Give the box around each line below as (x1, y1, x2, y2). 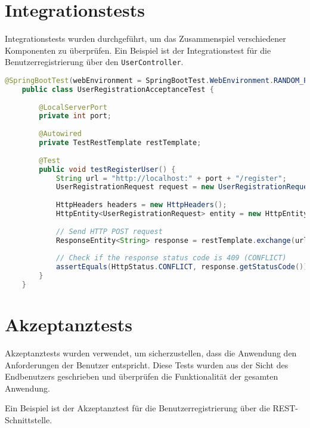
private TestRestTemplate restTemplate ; (39, 138, 201, 147)
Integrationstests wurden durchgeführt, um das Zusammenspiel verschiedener (5, 32, 286, 45)
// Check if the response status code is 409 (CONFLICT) (55, 254, 287, 263)
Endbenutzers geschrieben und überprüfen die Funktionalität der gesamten (5, 370, 278, 383)
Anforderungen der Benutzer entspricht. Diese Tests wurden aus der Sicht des (5, 358, 289, 371)
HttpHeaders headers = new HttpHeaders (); (55, 201, 227, 210)
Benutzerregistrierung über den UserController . (5, 56, 184, 68)
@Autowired (39, 130, 82, 138)
